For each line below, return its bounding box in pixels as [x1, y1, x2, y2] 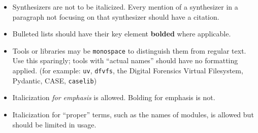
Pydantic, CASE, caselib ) [12, 75, 97, 85]
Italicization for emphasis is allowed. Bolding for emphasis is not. [12, 92, 215, 103]
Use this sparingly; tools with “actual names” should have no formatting [12, 55, 238, 66]
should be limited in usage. [12, 119, 96, 129]
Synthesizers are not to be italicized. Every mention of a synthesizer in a [12, 2, 238, 12]
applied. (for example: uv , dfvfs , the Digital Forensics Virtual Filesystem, [12, 65, 243, 76]
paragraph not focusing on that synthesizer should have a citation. [12, 11, 219, 22]
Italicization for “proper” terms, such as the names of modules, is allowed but [12, 109, 254, 119]
